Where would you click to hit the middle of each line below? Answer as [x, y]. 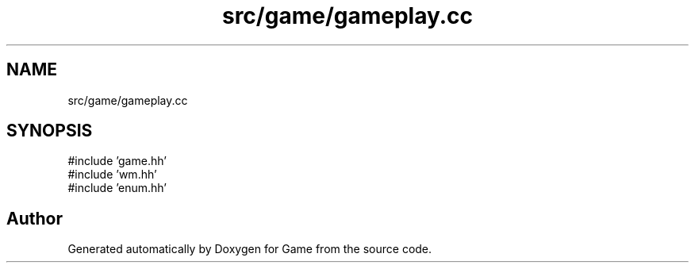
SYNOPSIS [50, 131]
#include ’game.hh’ [117, 161]
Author [35, 218]
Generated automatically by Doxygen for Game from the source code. [250, 249]
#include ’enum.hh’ [117, 188]
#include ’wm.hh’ [112, 175]
